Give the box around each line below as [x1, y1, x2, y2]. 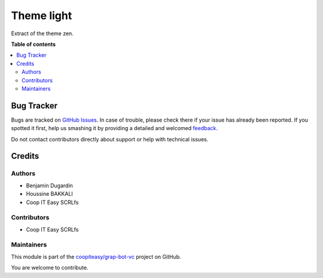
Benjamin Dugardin [26, 182, 73, 189]
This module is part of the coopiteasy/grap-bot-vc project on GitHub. [11, 253, 182, 260]
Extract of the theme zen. [11, 30, 74, 37]
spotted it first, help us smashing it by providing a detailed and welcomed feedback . [11, 125, 218, 132]
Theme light [11, 9, 72, 22]
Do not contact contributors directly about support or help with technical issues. [11, 135, 209, 143]
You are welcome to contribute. [11, 264, 89, 271]
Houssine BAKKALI [26, 190, 73, 197]
